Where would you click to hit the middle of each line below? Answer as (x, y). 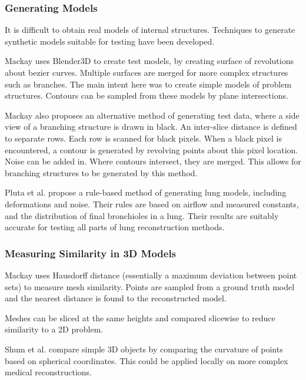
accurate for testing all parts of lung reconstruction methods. (115, 227)
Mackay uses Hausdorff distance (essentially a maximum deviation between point (151, 275)
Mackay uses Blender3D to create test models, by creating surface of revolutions (149, 61)
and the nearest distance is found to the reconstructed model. (116, 298)
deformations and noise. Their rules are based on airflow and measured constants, (152, 204)
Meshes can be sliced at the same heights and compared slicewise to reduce (140, 317)
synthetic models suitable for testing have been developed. (110, 41)
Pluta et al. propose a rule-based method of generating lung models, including (146, 192)
